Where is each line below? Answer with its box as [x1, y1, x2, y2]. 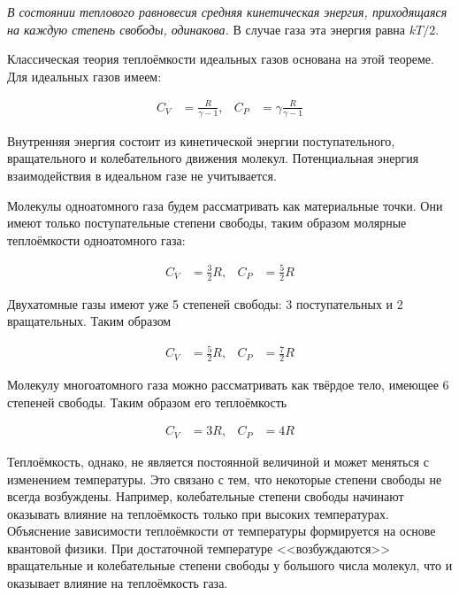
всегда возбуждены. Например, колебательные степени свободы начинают [7, 487, 404, 506]
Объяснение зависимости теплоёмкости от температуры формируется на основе [7, 522, 436, 540]
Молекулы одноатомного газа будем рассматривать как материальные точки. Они [7, 196, 443, 214]
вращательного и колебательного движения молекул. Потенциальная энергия [7, 149, 419, 167]
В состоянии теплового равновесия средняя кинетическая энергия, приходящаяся [7, 3, 448, 20]
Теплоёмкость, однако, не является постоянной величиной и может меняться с [7, 452, 429, 470]
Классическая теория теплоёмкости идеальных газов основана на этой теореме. [7, 50, 434, 68]
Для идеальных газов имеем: [7, 66, 162, 85]
